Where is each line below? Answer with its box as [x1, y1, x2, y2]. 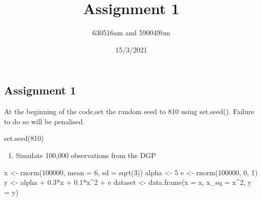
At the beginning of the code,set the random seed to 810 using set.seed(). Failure [4, 106, 254, 117]
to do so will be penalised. [4, 116, 85, 126]
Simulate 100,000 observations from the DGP [16, 149, 156, 160]
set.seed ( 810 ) [4, 133, 44, 143]
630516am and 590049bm [92, 27, 170, 38]
